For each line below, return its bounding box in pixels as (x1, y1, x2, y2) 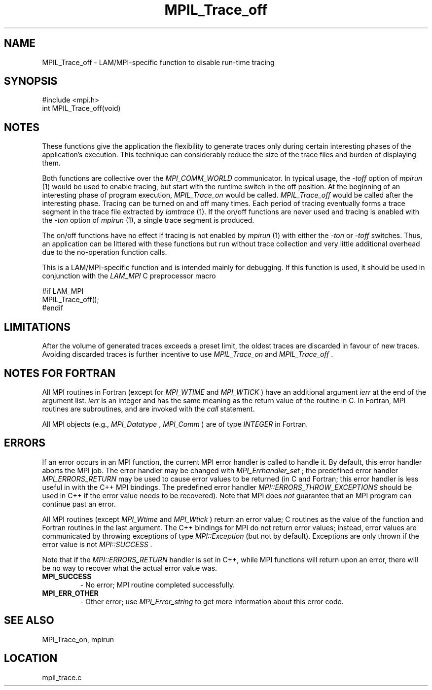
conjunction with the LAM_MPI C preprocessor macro (42, 272, 216, 280)
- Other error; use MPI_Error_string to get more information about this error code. (80, 597, 344, 606)
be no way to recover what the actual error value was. (42, 563, 217, 572)
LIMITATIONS (4, 320, 71, 333)
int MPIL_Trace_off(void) (42, 104, 121, 113)
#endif (42, 304, 63, 312)
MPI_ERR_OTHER (42, 588, 99, 597)
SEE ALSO (4, 614, 54, 627)
